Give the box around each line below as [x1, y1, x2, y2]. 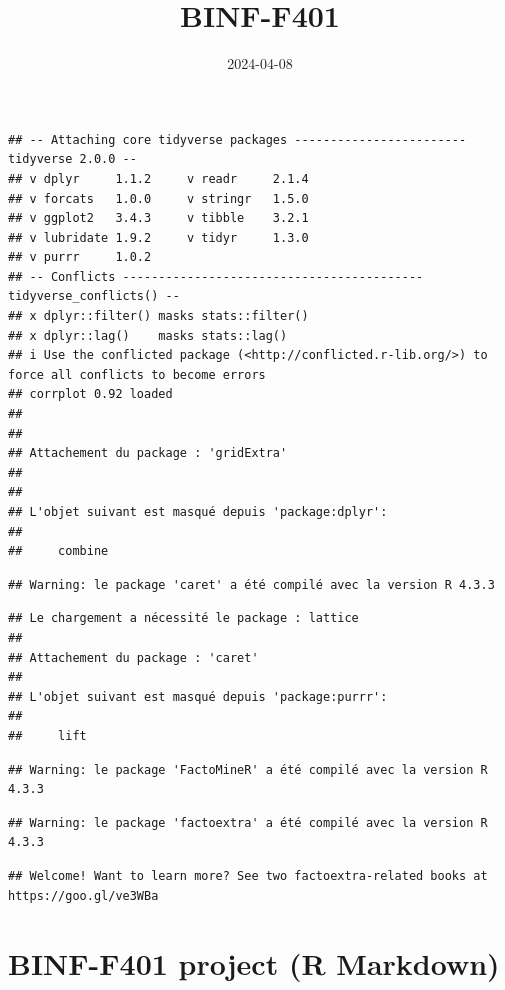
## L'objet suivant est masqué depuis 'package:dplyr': [8, 505, 388, 519]
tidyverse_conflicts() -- [8, 289, 180, 304]
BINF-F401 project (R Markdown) [8, 943, 500, 984]
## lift [8, 728, 87, 743]
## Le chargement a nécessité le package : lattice [8, 611, 359, 626]
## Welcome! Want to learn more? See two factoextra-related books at [8, 868, 488, 883]
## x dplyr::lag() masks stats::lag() [8, 328, 288, 343]
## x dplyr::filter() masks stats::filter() [8, 309, 309, 324]
